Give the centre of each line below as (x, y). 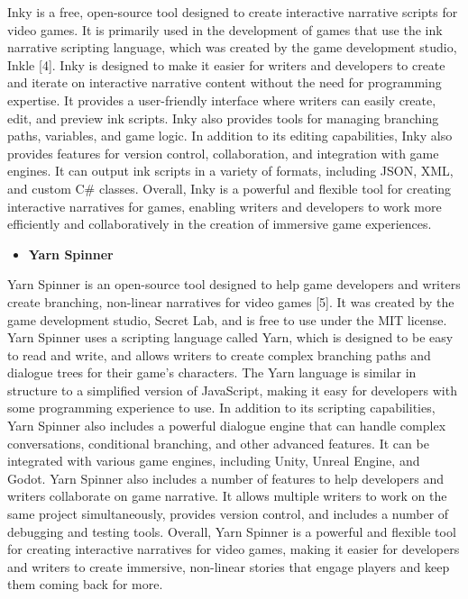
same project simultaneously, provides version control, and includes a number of (228, 514)
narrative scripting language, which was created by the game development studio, (232, 47)
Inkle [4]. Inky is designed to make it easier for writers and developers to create (226, 64)
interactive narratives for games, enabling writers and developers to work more (225, 206)
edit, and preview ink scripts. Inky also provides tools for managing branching (223, 118)
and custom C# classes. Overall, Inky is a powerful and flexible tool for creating (229, 188)
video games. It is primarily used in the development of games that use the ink (225, 29)
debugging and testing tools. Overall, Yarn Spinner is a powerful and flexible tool (232, 531)
